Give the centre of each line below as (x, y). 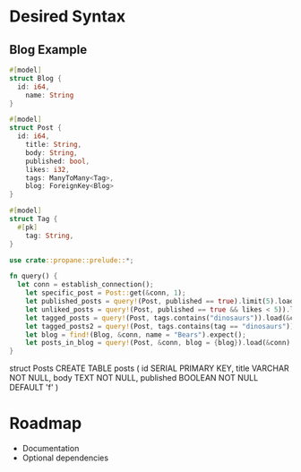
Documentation (51, 449)
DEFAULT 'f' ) (34, 388)
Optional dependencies (65, 458)
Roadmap (46, 424)
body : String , (52, 153)
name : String (50, 95)
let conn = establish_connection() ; (86, 285)
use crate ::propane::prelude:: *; (72, 260)
